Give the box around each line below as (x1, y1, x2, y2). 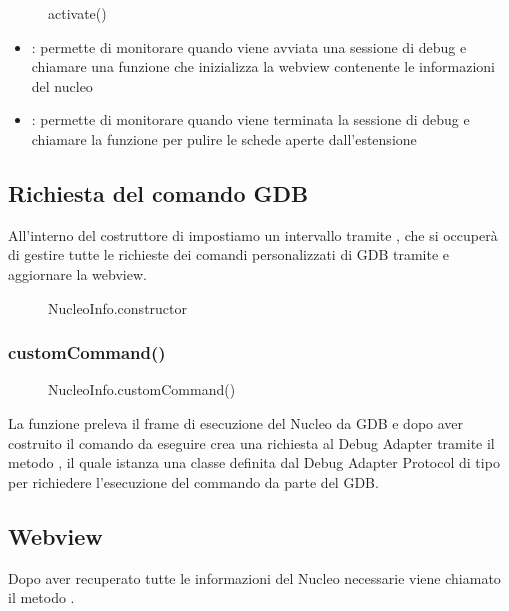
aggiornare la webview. (8, 263, 147, 284)
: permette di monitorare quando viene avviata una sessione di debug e (31, 36, 467, 57)
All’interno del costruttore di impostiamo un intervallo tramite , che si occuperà (8, 224, 498, 245)
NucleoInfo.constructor (48, 297, 188, 318)
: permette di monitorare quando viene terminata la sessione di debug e (31, 109, 470, 130)
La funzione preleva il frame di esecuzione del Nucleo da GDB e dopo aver (8, 412, 464, 433)
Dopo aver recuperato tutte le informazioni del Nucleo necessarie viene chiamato (8, 567, 501, 588)
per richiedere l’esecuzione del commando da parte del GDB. (8, 471, 379, 492)
